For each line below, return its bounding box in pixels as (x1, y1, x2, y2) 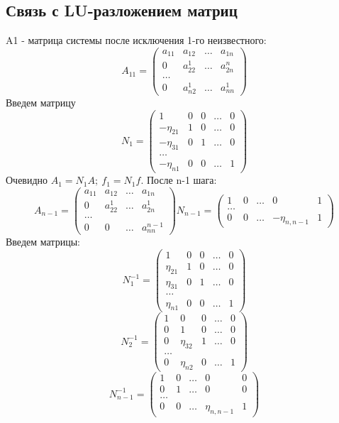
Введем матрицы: (6, 234, 80, 249)
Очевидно (6, 172, 48, 187)
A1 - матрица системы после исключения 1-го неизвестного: (6, 33, 267, 48)
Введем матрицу (6, 94, 76, 109)
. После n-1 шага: (140, 172, 217, 187)
